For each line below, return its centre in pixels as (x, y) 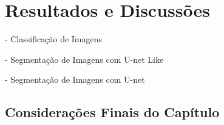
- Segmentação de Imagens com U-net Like (84, 59)
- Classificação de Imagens (54, 39)
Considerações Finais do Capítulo (112, 112)
